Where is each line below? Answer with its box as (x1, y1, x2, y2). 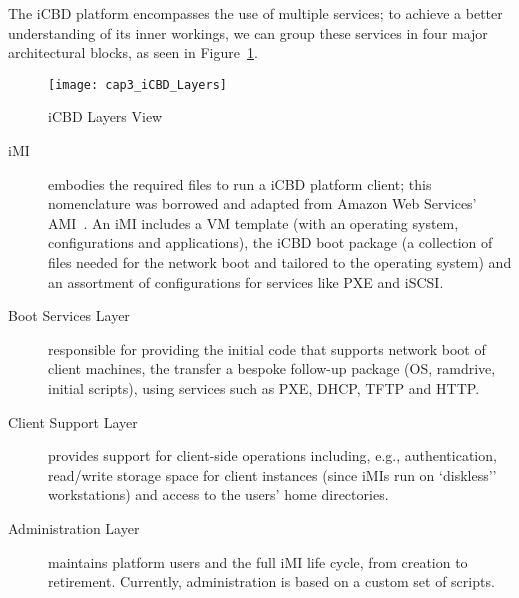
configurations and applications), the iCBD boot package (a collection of (48, 232, 493, 253)
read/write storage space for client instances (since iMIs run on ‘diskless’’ (48, 464, 497, 485)
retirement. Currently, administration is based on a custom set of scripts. (48, 571, 495, 592)
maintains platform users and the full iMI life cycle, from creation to (48, 551, 468, 572)
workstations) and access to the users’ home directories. (48, 484, 389, 505)
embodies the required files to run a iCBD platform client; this (48, 173, 432, 194)
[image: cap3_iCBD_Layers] (48, 77, 227, 92)
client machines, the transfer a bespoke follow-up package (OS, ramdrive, (48, 358, 496, 379)
